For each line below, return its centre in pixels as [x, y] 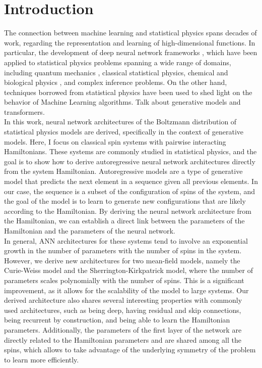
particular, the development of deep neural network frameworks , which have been [131, 52]
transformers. [24, 111]
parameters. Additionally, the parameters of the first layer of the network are [123, 329]
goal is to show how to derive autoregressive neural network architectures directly [130, 161]
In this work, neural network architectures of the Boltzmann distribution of [120, 122]
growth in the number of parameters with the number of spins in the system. [123, 250]
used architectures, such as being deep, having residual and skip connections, [123, 310]
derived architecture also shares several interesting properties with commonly [123, 300]
